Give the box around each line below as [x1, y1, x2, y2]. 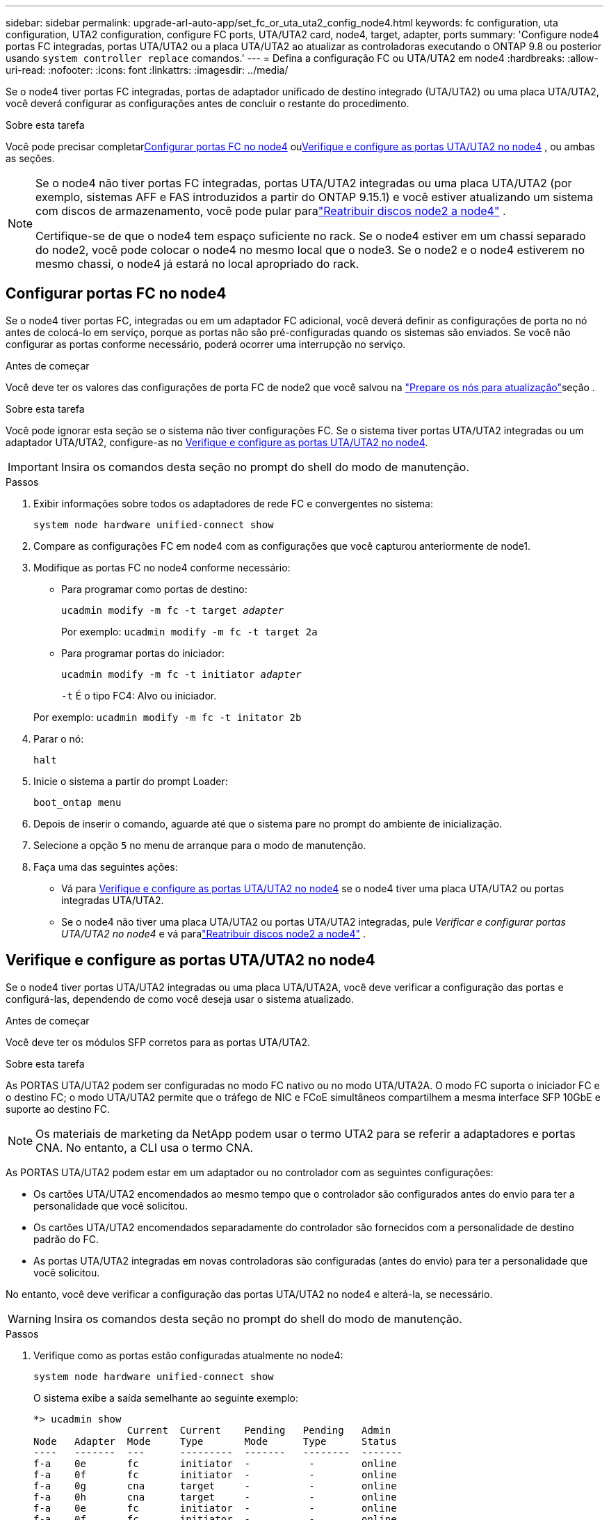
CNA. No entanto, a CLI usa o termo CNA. [35, 1140, 254, 1155]
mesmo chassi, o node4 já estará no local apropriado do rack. [35, 257, 359, 271]
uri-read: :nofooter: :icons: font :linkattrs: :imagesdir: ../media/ [6, 64, 289, 76]
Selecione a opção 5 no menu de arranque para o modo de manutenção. [33, 839, 366, 851]
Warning [8, 1311, 51, 1326]
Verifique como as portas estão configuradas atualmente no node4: [33, 1349, 343, 1361]
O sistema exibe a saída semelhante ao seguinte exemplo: [33, 1391, 298, 1404]
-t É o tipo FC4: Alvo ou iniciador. [61, 689, 217, 702]
